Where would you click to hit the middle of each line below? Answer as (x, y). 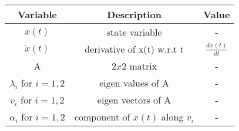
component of (102, 117)
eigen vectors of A (134, 100)
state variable (134, 32)
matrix (143, 66)
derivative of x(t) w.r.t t (134, 49)
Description (134, 14)
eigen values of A (134, 83)
